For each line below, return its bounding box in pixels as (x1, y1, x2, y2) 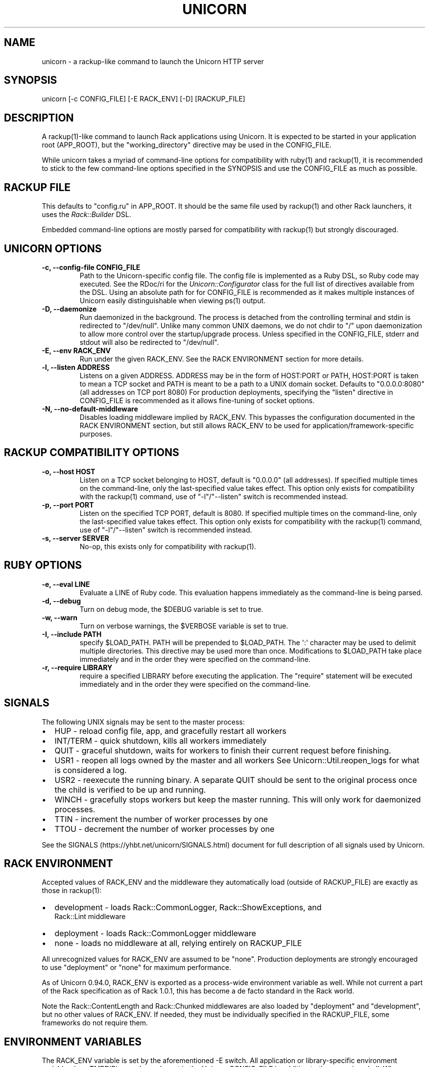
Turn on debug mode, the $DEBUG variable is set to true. (79, 605, 263, 613)
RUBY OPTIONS (4, 559, 82, 572)
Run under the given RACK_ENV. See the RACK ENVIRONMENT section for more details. (79, 354, 364, 363)
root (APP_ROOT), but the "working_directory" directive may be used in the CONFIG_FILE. (42, 141, 332, 149)
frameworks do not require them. (42, 1018, 148, 1027)
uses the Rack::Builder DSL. (42, 210, 131, 219)
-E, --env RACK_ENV (42, 346, 111, 355)
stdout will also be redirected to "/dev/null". (79, 338, 219, 346)
